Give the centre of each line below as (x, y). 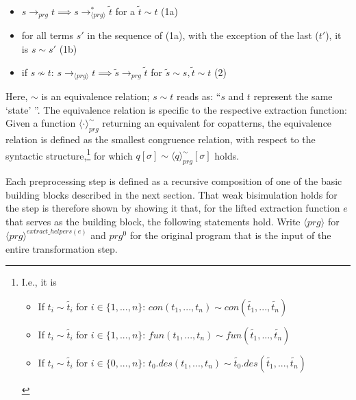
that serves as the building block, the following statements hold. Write (153, 221)
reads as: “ (199, 96)
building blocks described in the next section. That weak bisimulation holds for (171, 194)
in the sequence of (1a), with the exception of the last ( (203, 35)
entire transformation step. (62, 248)
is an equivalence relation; (96, 96)
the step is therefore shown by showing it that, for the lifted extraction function (173, 208)
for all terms (48, 35)
